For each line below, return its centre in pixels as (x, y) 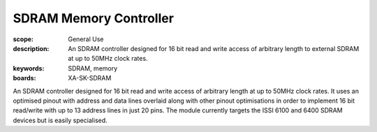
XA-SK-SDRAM (90, 78)
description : (31, 48)
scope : (23, 39)
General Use (86, 39)
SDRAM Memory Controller (94, 18)
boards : (24, 78)
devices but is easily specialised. (60, 120)
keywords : (29, 68)
